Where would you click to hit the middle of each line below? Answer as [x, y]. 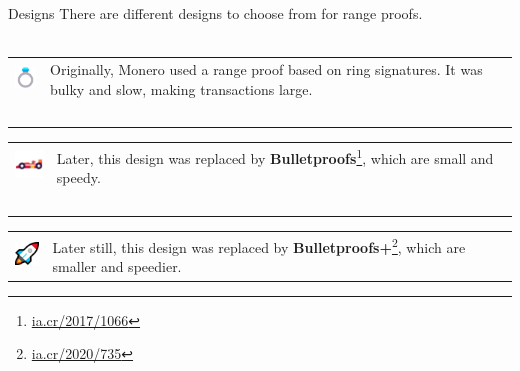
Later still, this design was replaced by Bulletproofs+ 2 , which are [259, 245]
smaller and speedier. [117, 266]
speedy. [78, 177]
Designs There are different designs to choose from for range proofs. [215, 13]
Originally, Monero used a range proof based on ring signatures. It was [266, 68]
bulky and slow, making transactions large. [181, 88]
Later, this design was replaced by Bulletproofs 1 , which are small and [275, 156]
